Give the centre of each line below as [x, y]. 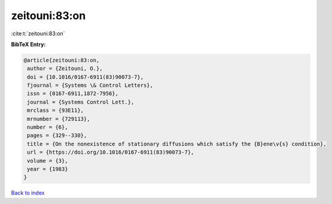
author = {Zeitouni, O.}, [65, 68]
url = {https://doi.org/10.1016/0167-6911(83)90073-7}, [111, 152]
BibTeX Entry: [28, 44]
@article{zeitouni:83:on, [62, 60]
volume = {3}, [48, 161]
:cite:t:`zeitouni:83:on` [38, 34]
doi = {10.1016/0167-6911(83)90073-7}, [85, 77]
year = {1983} [48, 169]
